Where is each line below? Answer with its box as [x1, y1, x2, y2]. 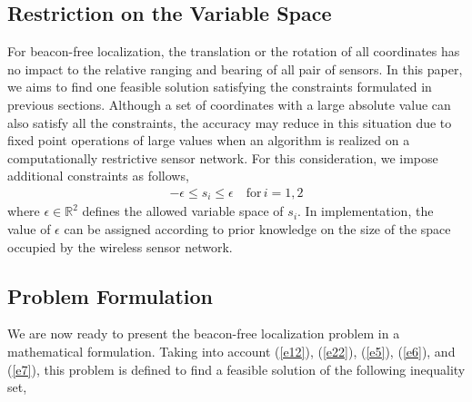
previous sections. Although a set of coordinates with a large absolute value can [7, 94, 451, 113]
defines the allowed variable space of [82, 201, 284, 221]
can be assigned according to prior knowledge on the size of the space [64, 220, 451, 239]
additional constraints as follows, [7, 166, 189, 185]
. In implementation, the [297, 201, 434, 221]
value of [7, 220, 51, 239]
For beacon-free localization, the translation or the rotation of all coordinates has [7, 42, 460, 61]
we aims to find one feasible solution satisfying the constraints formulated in [7, 77, 432, 96]
